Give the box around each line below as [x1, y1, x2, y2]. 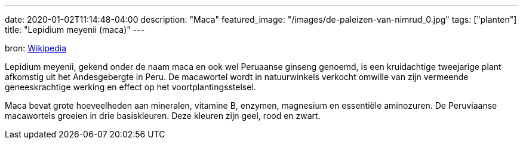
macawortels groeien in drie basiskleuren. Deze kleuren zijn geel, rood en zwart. [5, 111, 321, 121]
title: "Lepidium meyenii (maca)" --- [5, 24, 145, 35]
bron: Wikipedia [5, 43, 67, 53]
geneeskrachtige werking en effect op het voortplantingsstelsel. [5, 82, 256, 92]
